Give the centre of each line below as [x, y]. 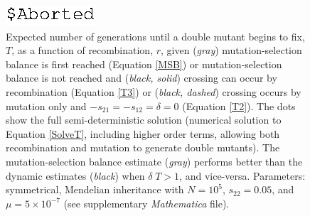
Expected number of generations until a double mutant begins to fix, [155, 36]
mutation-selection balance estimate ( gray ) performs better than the [154, 161]
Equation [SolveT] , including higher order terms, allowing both [143, 133]
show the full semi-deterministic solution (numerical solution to [144, 120]
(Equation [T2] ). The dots [239, 106]
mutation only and [46, 106]
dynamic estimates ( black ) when [75, 175]
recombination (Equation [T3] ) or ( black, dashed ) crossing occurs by [154, 91]
